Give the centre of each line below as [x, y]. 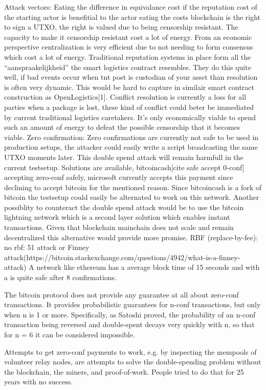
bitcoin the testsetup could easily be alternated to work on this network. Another [132, 197]
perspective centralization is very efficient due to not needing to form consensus [129, 47]
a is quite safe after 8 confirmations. [61, 277]
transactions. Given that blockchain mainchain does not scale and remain [119, 227]
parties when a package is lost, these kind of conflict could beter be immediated [129, 107]
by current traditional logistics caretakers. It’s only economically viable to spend [130, 117]
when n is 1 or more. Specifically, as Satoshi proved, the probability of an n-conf [130, 314]
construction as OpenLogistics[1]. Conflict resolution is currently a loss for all [125, 97]
